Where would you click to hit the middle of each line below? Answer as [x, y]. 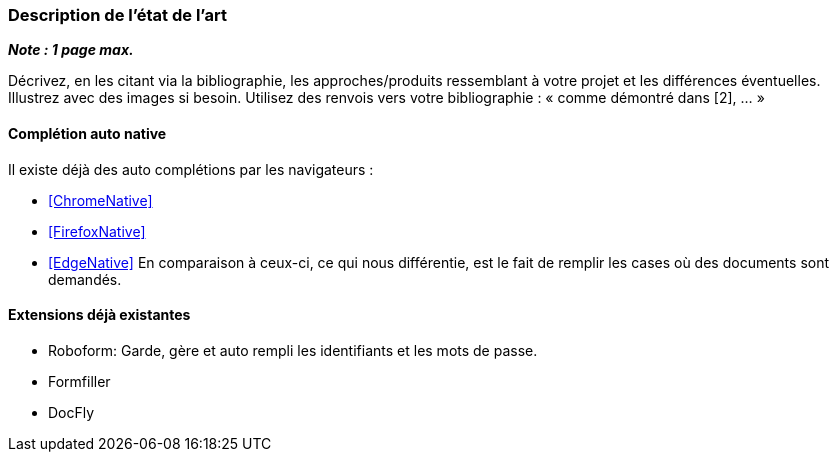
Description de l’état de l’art [117, 15]
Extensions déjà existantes [99, 315]
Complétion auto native [87, 133]
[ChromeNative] [100, 200]
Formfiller [79, 381]
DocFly [71, 412]
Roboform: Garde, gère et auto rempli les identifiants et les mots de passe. [293, 350]
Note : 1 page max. [71, 50]
